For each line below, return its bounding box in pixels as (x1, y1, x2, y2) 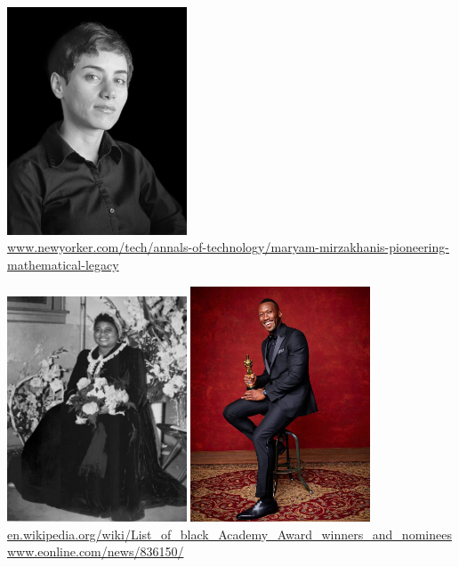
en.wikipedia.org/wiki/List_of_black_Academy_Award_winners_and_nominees (7, 524, 452, 543)
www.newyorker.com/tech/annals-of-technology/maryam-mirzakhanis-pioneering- (7, 238, 449, 256)
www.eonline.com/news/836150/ (7, 542, 184, 561)
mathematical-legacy (7, 255, 119, 273)
